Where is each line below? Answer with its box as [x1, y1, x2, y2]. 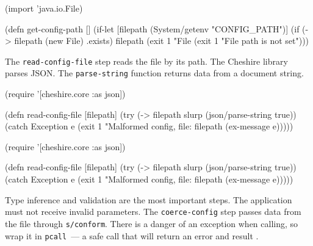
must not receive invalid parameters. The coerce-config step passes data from [5, 205, 301, 218]
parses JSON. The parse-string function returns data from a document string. [5, 67, 304, 79]
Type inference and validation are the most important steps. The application [5, 193, 292, 206]
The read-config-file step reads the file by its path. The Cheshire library [5, 54, 288, 67]
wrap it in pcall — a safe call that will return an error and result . [5, 229, 259, 242]
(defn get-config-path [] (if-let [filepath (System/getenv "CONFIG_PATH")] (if [5, 22, 300, 35]
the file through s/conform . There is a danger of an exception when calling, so [5, 217, 298, 230]
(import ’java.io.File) [5, 2, 83, 14]
